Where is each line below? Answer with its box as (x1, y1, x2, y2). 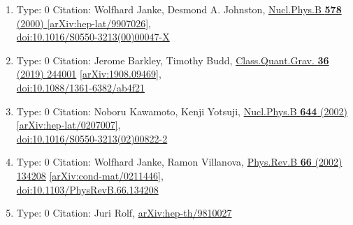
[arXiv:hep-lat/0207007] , (16, 117, 121, 132)
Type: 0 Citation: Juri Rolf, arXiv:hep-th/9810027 (16, 205, 232, 220)
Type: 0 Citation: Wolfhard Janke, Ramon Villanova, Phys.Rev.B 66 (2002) (16, 154, 343, 169)
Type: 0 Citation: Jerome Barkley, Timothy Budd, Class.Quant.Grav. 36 (16, 52, 329, 67)
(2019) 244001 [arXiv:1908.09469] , (16, 66, 161, 81)
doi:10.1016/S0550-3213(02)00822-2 (16, 131, 168, 145)
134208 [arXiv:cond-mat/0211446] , (16, 168, 164, 182)
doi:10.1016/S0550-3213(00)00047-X (16, 29, 170, 44)
